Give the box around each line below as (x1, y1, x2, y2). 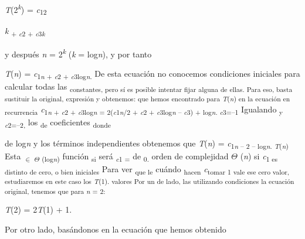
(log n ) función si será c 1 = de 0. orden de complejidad (42, 150, 229, 163)
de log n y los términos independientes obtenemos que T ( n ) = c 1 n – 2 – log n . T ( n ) (5, 136, 289, 151)
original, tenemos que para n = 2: (5, 186, 106, 196)
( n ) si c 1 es (240, 150, 278, 163)
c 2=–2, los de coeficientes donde (5, 115, 111, 129)
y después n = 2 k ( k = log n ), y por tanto (5, 46, 152, 60)
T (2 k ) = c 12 (5, 2, 47, 17)
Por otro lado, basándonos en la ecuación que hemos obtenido (5, 223, 226, 235)
